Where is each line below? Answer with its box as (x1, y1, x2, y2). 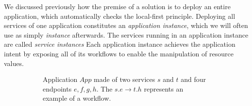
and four (181, 74, 206, 84)
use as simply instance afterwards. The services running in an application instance (4, 29, 249, 40)
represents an (144, 83, 184, 93)
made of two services (94, 74, 155, 84)
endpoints (43, 83, 72, 93)
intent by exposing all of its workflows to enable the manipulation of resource (4, 48, 234, 58)
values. (4, 58, 24, 68)
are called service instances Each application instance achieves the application (4, 39, 235, 49)
